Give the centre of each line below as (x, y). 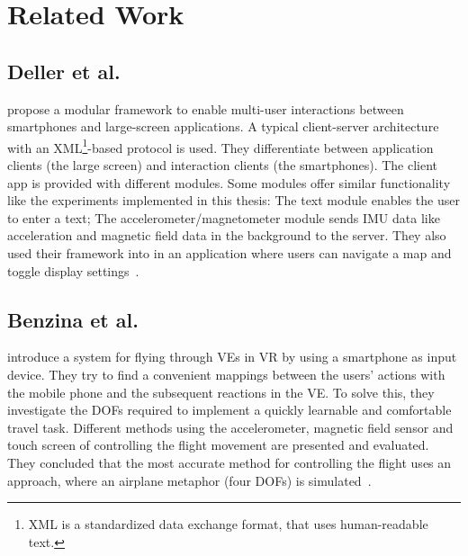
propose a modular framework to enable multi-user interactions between (206, 108)
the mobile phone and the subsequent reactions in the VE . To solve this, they (221, 392)
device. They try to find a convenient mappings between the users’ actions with (226, 374)
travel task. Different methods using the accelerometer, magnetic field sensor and (230, 427)
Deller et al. (64, 71)
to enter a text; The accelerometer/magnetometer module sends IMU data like (224, 217)
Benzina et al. (73, 319)
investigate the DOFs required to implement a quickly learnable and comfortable (229, 410)
